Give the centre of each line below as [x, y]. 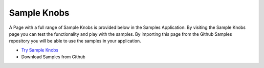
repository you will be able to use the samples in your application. [75, 41]
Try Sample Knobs [40, 50]
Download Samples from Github [53, 57]
